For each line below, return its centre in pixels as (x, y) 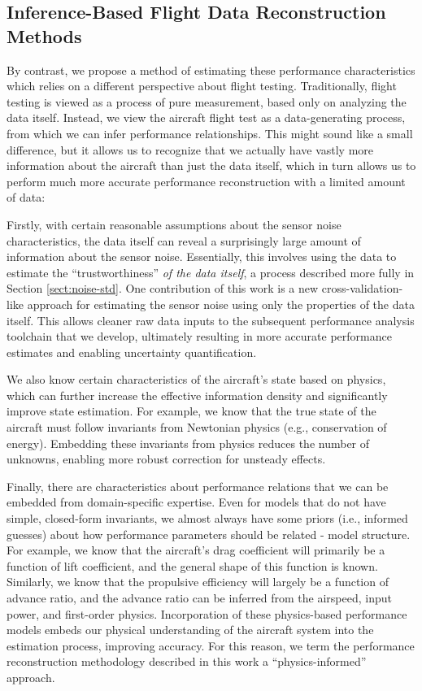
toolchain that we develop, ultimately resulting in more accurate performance (199, 336)
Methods (44, 35)
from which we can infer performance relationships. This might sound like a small (210, 133)
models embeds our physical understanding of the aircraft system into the (190, 630)
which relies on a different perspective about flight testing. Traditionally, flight (202, 86)
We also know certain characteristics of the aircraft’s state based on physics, (196, 379)
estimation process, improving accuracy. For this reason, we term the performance (211, 645)
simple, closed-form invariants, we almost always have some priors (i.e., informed (207, 518)
